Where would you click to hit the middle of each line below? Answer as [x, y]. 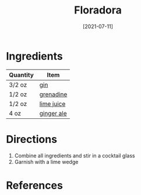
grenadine [53, 94]
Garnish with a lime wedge [46, 162]
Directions [31, 139]
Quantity [21, 75]
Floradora [98, 10]
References [34, 185]
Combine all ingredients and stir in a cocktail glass [75, 155]
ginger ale [53, 113]
